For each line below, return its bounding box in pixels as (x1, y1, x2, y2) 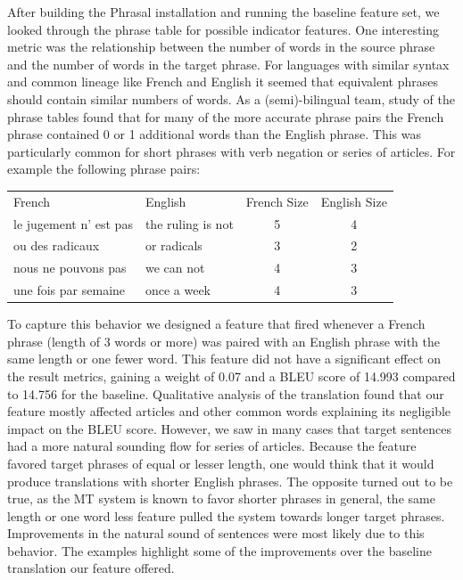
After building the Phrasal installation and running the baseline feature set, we (7, 3, 440, 20)
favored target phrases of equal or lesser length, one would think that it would (7, 453, 434, 472)
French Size (245, 192, 309, 210)
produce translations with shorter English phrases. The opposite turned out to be (7, 471, 453, 490)
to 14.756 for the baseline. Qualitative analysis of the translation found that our (7, 384, 444, 403)
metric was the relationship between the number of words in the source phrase (7, 37, 435, 56)
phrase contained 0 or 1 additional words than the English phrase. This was (7, 125, 422, 143)
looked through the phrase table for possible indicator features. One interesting (7, 20, 440, 38)
